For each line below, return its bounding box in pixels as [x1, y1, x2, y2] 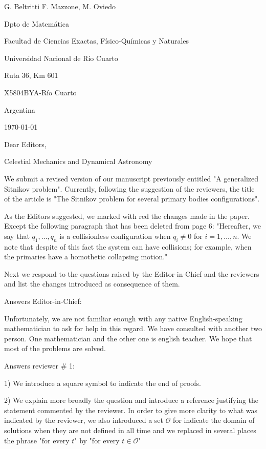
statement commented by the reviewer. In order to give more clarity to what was [4, 404, 257, 415]
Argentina [4, 104, 35, 115]
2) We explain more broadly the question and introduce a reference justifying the [4, 395, 258, 405]
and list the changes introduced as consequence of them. [4, 278, 180, 289]
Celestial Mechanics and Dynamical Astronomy [4, 156, 152, 167]
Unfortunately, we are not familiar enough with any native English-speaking [4, 313, 242, 323]
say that [4, 230, 30, 241]
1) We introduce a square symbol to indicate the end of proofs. [4, 377, 201, 388]
